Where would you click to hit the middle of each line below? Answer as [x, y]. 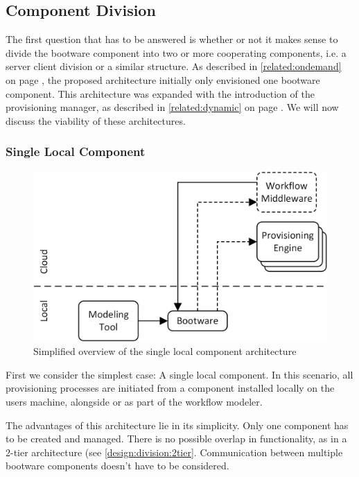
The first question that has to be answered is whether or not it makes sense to [172, 39]
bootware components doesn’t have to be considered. [117, 466]
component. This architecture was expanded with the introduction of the [160, 93]
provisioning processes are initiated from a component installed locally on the [170, 388]
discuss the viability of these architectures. [96, 120]
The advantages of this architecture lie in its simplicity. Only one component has [177, 425]
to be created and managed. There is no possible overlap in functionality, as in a [176, 439]
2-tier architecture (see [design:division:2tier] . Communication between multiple [174, 452]
